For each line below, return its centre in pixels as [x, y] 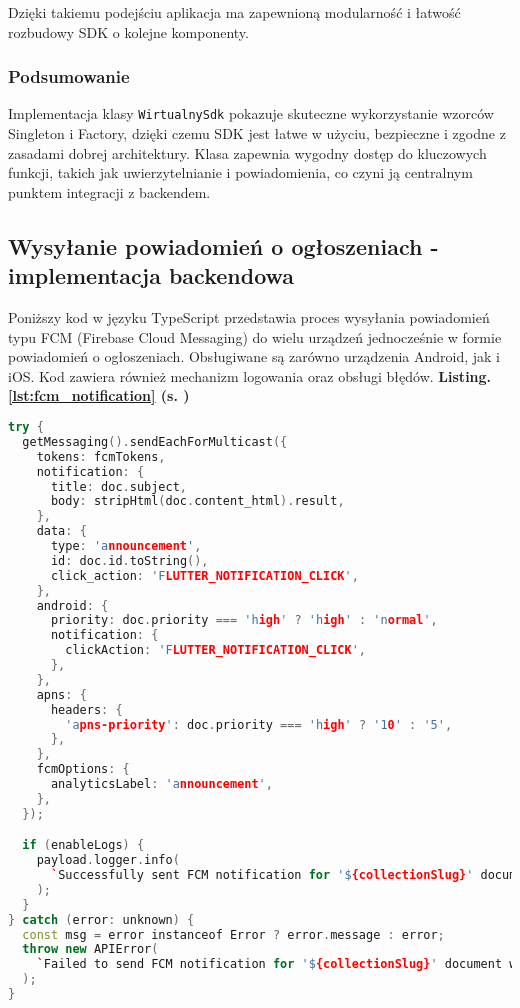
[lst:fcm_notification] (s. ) [99, 395]
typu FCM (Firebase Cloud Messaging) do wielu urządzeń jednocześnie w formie [255, 336]
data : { [61, 531]
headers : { [86, 709]
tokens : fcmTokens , [101, 456]
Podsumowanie [69, 76]
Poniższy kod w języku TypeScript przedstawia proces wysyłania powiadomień [249, 317]
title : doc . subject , [119, 486]
